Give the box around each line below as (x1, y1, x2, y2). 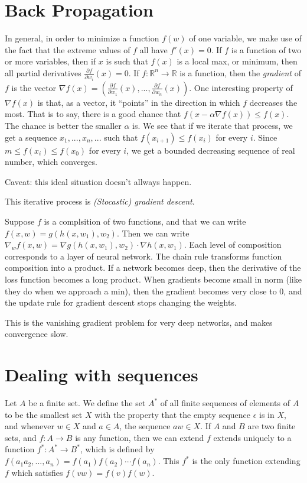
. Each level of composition (184, 238, 282, 251)
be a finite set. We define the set (28, 397, 146, 409)
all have (139, 43, 168, 56)
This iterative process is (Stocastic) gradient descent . (5, 195, 195, 208)
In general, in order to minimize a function (5, 32, 159, 44)
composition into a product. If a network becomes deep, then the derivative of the (5, 261, 301, 274)
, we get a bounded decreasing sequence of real (126, 144, 295, 156)
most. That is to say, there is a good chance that (5, 108, 181, 120)
